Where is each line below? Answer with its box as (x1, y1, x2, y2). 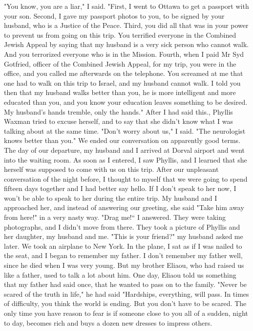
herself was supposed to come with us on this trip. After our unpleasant (4, 164, 219, 174)
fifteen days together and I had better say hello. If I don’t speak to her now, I (4, 183, 236, 193)
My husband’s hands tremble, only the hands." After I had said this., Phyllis (4, 106, 233, 117)
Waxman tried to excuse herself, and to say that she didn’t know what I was (4, 116, 233, 126)
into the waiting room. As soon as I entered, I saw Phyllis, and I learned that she (4, 154, 247, 165)
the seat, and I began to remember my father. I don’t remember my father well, (4, 250, 243, 260)
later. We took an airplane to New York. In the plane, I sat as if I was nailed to (4, 240, 242, 251)
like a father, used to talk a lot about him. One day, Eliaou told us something (4, 269, 236, 280)
